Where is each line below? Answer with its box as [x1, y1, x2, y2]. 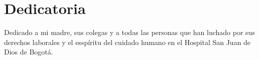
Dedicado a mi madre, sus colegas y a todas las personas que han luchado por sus [4, 27, 255, 37]
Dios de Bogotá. [4, 46, 53, 57]
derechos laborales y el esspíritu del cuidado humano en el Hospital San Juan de [4, 36, 251, 47]
